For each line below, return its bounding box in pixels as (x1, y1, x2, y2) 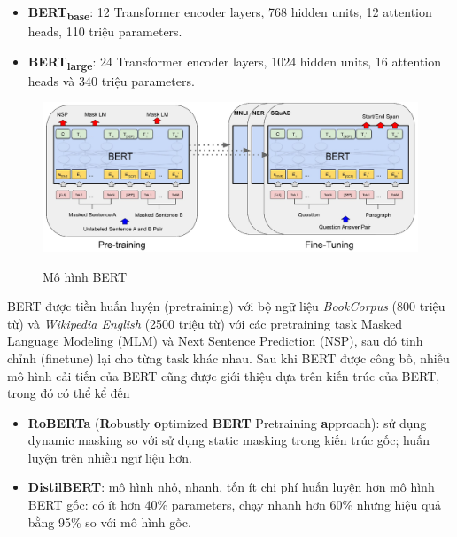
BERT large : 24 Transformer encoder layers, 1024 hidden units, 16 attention (27, 51, 441, 73)
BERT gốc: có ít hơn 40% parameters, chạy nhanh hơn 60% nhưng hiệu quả (27, 495, 442, 514)
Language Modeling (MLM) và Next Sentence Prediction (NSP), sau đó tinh (7, 331, 423, 350)
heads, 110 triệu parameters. (27, 22, 182, 41)
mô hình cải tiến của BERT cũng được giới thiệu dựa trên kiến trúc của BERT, (7, 366, 440, 385)
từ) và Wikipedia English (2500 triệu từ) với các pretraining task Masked (7, 314, 403, 332)
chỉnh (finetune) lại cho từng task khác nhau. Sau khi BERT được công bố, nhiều (7, 348, 450, 367)
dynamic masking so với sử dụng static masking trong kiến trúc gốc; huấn (27, 431, 430, 449)
